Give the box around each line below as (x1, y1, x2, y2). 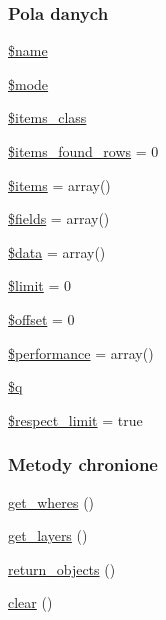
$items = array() (8, 174, 111, 195)
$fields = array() (8, 208, 110, 229)
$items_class (8, 107, 87, 128)
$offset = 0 (8, 308, 75, 329)
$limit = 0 (8, 275, 72, 296)
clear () (8, 592, 53, 613)
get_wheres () (8, 491, 95, 512)
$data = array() (8, 241, 106, 262)
